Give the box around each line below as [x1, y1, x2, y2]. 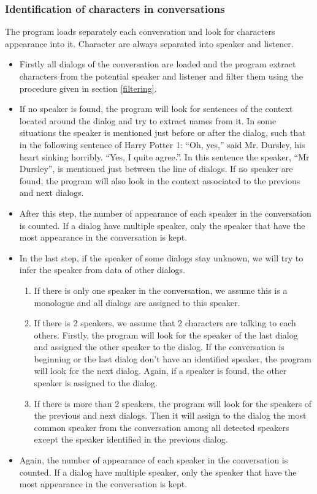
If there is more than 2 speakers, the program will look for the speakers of [34, 397, 312, 410]
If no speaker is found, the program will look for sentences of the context [19, 102, 293, 115]
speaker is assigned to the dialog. [34, 376, 158, 389]
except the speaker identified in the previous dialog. [34, 433, 228, 446]
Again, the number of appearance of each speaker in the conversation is [19, 454, 288, 466]
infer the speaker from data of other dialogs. [19, 263, 186, 276]
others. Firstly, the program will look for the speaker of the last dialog [34, 328, 298, 341]
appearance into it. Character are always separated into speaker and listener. [5, 37, 294, 50]
